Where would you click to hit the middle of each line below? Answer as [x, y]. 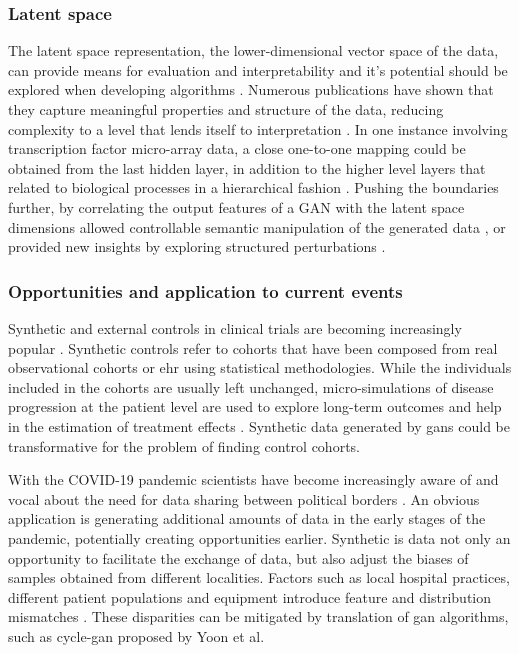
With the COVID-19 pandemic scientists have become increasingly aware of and [253, 479]
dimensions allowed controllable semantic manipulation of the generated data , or [257, 226]
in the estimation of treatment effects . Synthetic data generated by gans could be [259, 425]
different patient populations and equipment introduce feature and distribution [250, 596]
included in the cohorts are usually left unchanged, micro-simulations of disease [251, 386]
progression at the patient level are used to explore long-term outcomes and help [255, 406]
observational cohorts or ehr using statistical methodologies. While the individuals [260, 367]
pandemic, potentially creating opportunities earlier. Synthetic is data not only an [259, 537]
